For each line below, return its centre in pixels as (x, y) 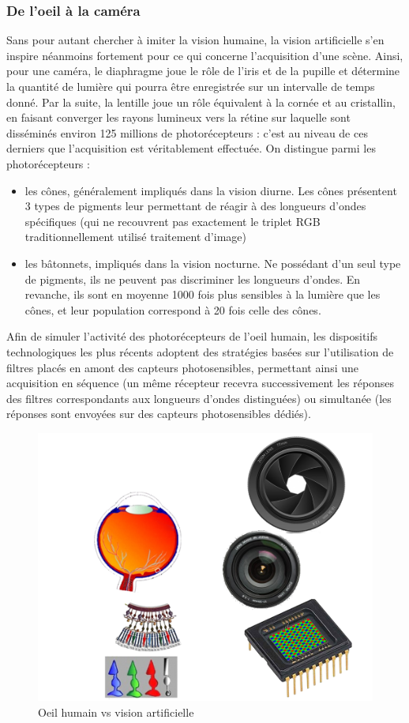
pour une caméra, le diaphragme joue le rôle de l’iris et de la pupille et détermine (203, 71)
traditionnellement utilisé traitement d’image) (135, 237)
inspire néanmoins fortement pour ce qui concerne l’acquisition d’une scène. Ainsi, (205, 55)
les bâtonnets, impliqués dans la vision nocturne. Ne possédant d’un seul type (213, 263)
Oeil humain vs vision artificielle (116, 712)
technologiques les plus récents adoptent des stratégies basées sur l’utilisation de (200, 351)
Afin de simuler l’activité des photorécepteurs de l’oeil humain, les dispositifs (192, 336)
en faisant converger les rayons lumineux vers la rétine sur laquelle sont (178, 117)
